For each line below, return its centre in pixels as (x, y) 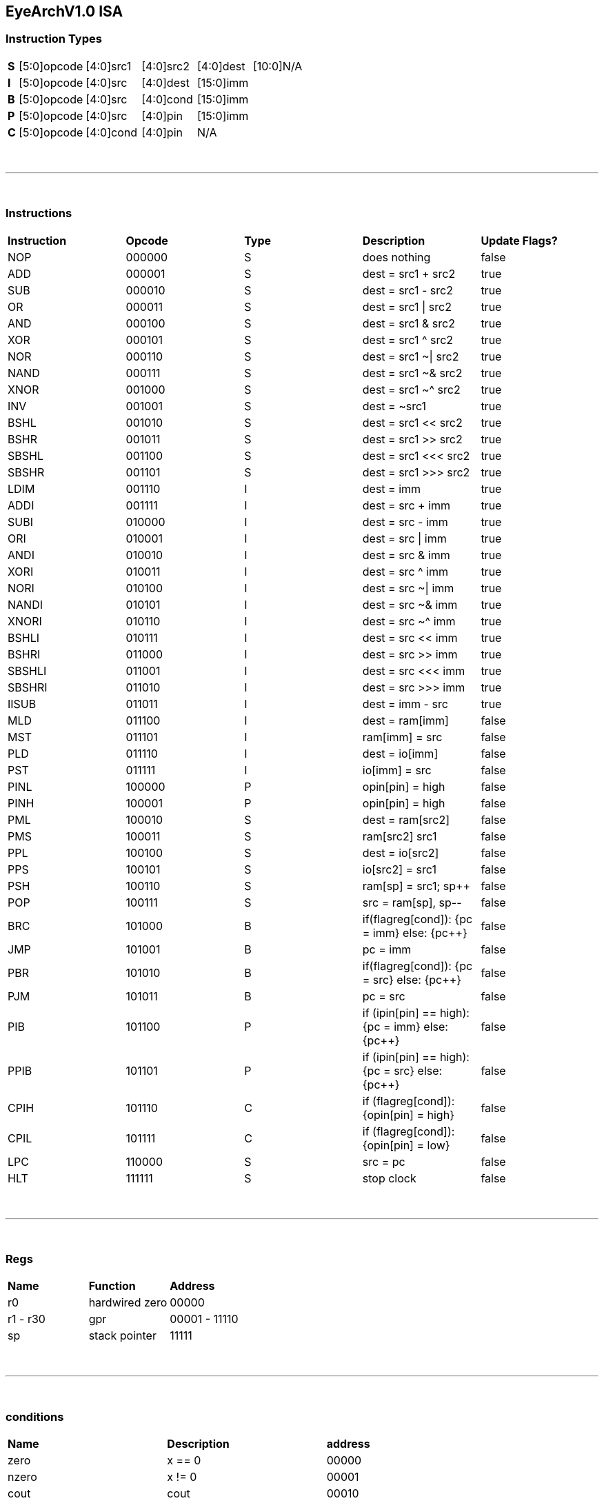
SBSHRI (28, 687)
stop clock (389, 1178)
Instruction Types (54, 39)
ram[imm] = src (402, 737)
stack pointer (122, 1336)
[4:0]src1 (109, 66)
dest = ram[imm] (405, 720)
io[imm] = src (397, 770)
